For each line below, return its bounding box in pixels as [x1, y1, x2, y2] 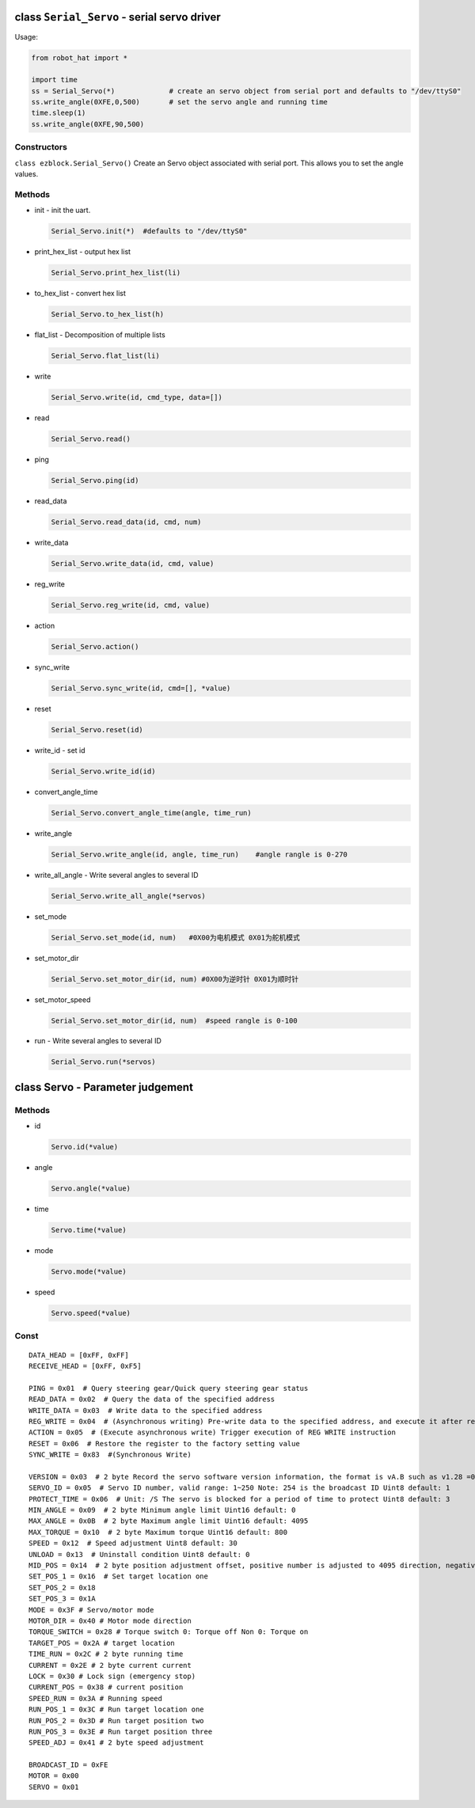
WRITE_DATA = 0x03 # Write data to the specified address [28, 1406, 263, 1415]
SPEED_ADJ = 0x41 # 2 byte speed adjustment [28, 1738, 205, 1747]
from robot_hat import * [31, 53, 128, 63]
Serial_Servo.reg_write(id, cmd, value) [51, 600, 210, 610]
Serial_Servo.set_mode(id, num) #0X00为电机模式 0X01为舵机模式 [51, 932, 301, 942]
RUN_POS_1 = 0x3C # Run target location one [28, 1705, 205, 1714]
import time [31, 75, 78, 85]
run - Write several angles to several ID [34, 1036, 162, 1046]
